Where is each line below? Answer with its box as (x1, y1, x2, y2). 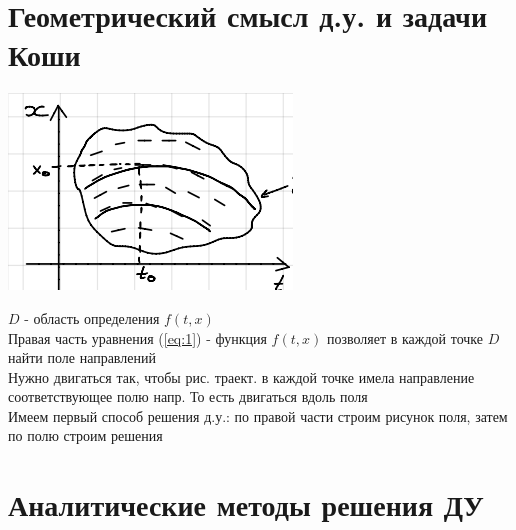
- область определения (24, 307, 160, 328)
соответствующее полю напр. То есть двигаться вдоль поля (8, 386, 368, 407)
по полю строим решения (8, 425, 163, 446)
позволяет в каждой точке (326, 327, 484, 348)
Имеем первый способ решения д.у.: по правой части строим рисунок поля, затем (8, 405, 508, 426)
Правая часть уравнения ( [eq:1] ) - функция (8, 327, 267, 348)
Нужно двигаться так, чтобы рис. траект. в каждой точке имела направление (8, 366, 475, 387)
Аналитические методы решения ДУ (8, 484, 484, 525)
